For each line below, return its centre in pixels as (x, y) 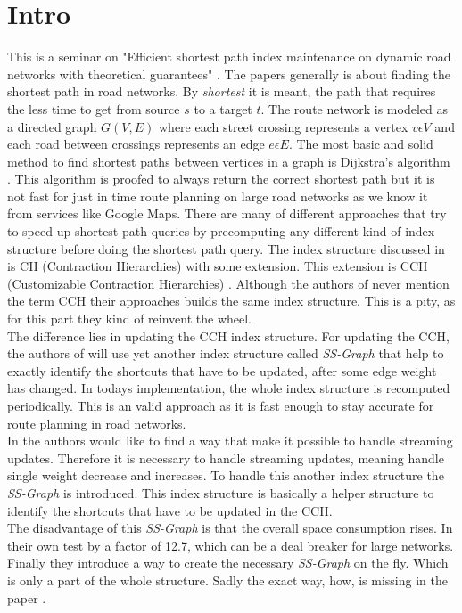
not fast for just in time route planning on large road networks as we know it (218, 196)
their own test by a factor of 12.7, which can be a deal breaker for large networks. (231, 545)
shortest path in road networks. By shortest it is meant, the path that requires (222, 91)
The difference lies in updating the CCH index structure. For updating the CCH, (228, 335)
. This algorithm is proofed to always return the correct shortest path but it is (221, 179)
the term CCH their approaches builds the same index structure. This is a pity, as (231, 301)
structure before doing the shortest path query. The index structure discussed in (226, 248)
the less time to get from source (94, 108)
